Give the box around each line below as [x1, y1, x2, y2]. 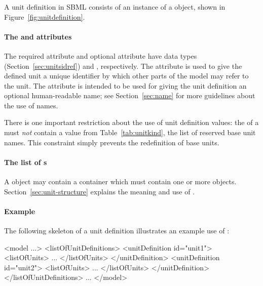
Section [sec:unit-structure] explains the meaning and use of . [4, 186, 195, 196]
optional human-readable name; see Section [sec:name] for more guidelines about [4, 90, 255, 101]
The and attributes [4, 31, 72, 42]
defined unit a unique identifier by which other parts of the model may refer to [4, 70, 249, 81]
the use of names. [4, 100, 58, 110]
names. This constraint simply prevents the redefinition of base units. [4, 137, 219, 147]
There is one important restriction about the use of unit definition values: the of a [4, 117, 259, 128]
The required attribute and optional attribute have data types [4, 50, 197, 61]
